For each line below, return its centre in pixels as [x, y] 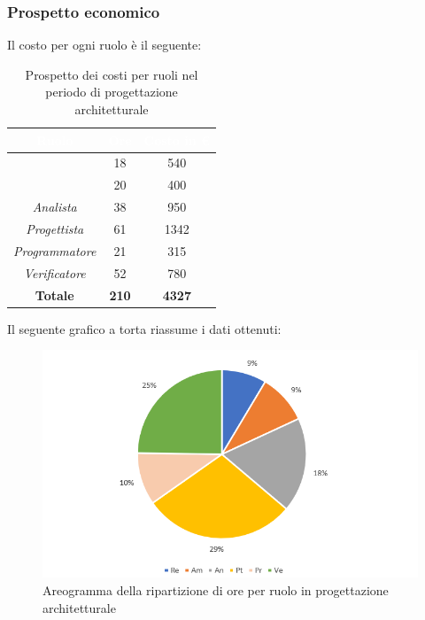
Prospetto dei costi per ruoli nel [112, 74]
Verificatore [54, 272]
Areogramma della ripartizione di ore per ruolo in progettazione [216, 590]
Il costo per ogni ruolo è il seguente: [104, 45]
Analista [54, 207]
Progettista [55, 228]
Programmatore [55, 250]
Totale [54, 294]
